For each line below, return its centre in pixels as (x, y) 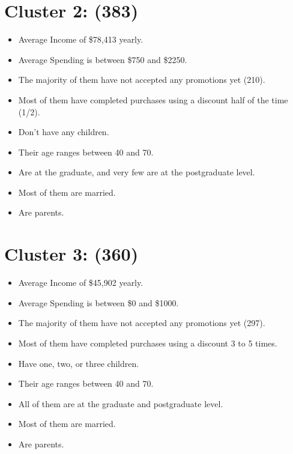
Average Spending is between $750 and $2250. (103, 59)
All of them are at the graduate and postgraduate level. (121, 403)
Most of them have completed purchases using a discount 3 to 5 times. (148, 343)
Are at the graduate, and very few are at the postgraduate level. (137, 172)
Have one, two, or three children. (79, 363)
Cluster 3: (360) (71, 254)
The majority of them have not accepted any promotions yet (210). (142, 80)
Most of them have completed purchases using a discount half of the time (153, 99)
